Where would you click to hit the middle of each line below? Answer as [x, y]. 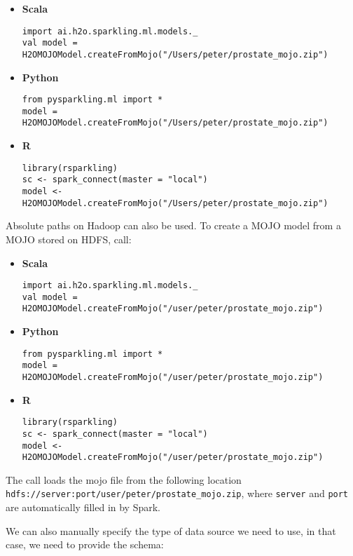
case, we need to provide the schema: [85, 544]
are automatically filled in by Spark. [83, 507]
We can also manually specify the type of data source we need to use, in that [171, 530]
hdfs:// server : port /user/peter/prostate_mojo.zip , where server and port [177, 493]
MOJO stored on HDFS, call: [69, 239]
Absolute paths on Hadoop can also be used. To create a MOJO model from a [173, 225]
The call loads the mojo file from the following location [124, 479]
